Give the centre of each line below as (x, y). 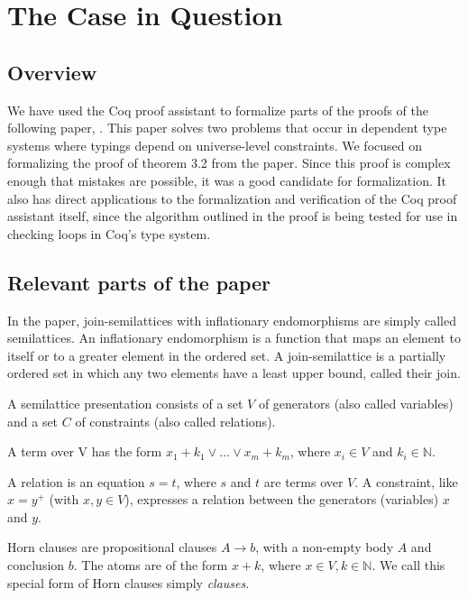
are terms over (303, 481)
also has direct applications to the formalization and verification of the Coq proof (232, 198)
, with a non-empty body (325, 547)
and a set (33, 421)
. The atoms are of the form (151, 565)
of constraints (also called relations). (175, 421)
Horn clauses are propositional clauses (112, 547)
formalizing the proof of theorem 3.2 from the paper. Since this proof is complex (229, 163)
